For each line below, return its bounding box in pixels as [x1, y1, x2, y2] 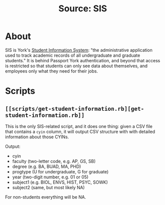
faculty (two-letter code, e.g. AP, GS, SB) [12, 158, 96, 164]
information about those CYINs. [5, 134, 69, 140]
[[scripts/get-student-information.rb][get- [5, 105, 144, 112]
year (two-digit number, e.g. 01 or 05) [12, 174, 89, 180]
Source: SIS [58, 3, 107, 14]
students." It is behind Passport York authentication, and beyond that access [5, 57, 161, 63]
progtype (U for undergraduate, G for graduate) [12, 168, 109, 174]
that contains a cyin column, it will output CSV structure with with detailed [5, 128, 155, 134]
